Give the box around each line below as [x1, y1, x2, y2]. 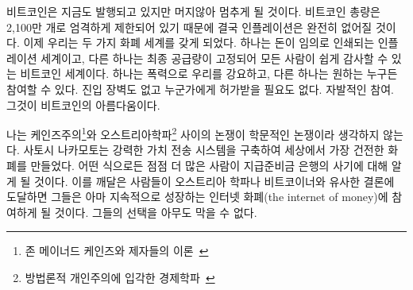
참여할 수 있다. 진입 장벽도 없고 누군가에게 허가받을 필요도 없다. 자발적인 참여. [6, 80, 394, 97]
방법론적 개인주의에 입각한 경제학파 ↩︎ [25, 269, 215, 285]
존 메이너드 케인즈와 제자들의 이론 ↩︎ [25, 242, 209, 259]
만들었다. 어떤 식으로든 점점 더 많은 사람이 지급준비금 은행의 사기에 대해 [30, 157, 388, 173]
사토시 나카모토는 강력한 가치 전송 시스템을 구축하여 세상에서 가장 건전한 [23, 141, 384, 158]
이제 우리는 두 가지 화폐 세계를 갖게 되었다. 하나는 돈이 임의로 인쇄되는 [23, 34, 375, 51]
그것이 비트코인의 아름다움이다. [6, 96, 160, 113]
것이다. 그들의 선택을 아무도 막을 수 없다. [54, 203, 257, 220]
